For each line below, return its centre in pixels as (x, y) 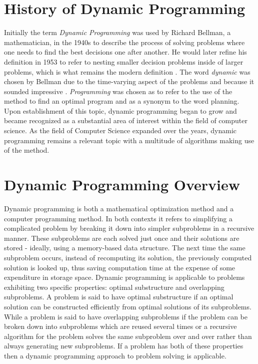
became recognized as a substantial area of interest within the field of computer (126, 120)
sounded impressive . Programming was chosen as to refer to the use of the (118, 91)
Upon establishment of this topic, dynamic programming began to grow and (120, 110)
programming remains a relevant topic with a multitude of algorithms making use (129, 140)
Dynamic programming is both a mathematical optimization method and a (119, 208)
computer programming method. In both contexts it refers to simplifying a (118, 218)
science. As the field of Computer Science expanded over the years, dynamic (120, 130)
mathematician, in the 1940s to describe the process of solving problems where (124, 42)
